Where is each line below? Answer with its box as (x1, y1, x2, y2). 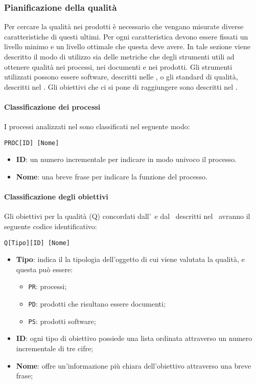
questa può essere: (16, 264, 73, 274)
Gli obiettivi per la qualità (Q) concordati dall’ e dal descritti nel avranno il (4, 211, 250, 221)
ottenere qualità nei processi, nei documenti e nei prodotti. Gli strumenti (4, 61, 232, 72)
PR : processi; (28, 281, 67, 292)
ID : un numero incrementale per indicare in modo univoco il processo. (16, 154, 237, 165)
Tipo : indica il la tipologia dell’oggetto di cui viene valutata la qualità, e (16, 254, 245, 265)
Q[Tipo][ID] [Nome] (4, 239, 70, 247)
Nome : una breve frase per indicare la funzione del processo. (16, 171, 207, 182)
